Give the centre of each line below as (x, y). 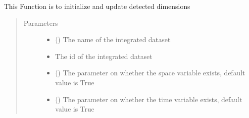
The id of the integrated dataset (104, 56)
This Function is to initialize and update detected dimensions (97, 6)
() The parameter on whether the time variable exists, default (149, 99)
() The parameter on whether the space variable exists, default (150, 73)
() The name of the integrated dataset (113, 39)
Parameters (41, 23)
